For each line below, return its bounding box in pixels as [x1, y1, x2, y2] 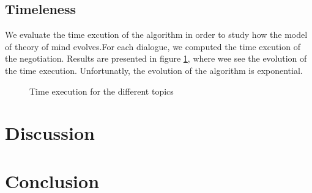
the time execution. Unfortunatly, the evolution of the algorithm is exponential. [5, 64, 303, 76]
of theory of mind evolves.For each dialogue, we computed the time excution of [5, 40, 300, 53]
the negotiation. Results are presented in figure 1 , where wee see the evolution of [5, 52, 307, 65]
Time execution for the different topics [29, 84, 174, 97]
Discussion [5, 120, 95, 145]
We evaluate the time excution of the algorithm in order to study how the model [5, 28, 308, 41]
